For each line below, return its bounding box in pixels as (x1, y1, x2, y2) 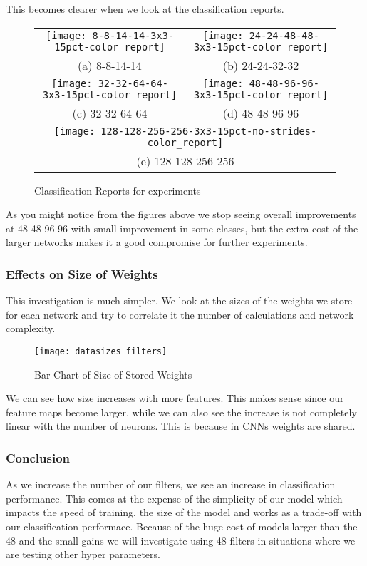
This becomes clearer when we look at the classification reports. (6, 1, 284, 16)
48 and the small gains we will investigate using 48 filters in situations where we (6, 532, 356, 547)
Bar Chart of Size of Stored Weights (34, 366, 192, 381)
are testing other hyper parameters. (6, 547, 160, 562)
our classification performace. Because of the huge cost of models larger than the (6, 519, 358, 533)
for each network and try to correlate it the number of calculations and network (6, 307, 354, 321)
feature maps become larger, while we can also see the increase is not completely (6, 404, 357, 419)
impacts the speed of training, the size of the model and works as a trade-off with (6, 505, 362, 520)
